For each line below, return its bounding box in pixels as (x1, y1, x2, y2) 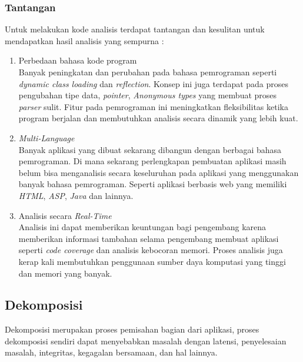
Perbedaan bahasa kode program (18, 54, 137, 67)
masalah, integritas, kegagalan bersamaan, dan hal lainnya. (5, 346, 218, 358)
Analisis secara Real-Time (18, 209, 112, 221)
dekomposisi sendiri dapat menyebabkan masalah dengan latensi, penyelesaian (5, 334, 287, 347)
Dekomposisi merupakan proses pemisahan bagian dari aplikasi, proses (5, 323, 259, 336)
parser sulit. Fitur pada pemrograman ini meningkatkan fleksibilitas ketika (18, 100, 288, 112)
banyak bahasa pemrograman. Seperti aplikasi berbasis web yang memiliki (18, 178, 287, 190)
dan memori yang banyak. (18, 267, 112, 279)
